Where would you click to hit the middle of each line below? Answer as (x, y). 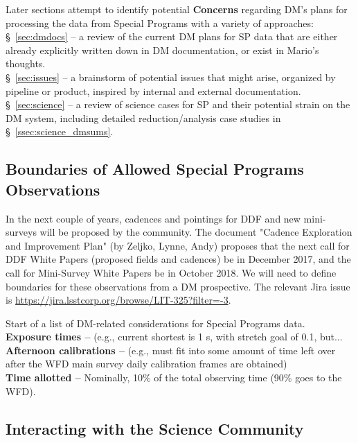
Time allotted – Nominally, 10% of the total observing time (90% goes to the (174, 377)
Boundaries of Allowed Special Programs (155, 169)
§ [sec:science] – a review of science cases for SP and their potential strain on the (178, 104)
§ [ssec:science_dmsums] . (60, 131)
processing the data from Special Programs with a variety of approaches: (160, 23)
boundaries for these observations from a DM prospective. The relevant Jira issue (178, 286)
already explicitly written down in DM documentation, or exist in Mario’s (162, 50)
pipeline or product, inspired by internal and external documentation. (153, 90)
